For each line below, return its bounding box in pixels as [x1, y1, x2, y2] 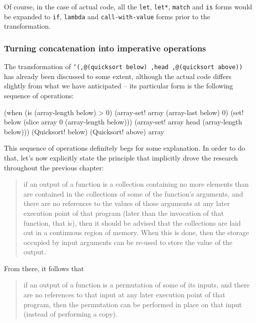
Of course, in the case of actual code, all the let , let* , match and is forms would [4, 1, 253, 11]
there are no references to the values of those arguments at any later [23, 198, 230, 208]
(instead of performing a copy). [23, 309, 118, 319]
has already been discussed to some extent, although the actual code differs [4, 71, 231, 81]
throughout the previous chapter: [4, 162, 104, 172]
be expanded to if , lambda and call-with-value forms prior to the [4, 11, 211, 21]
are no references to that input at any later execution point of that [23, 289, 225, 300]
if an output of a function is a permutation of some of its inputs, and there [23, 280, 250, 290]
